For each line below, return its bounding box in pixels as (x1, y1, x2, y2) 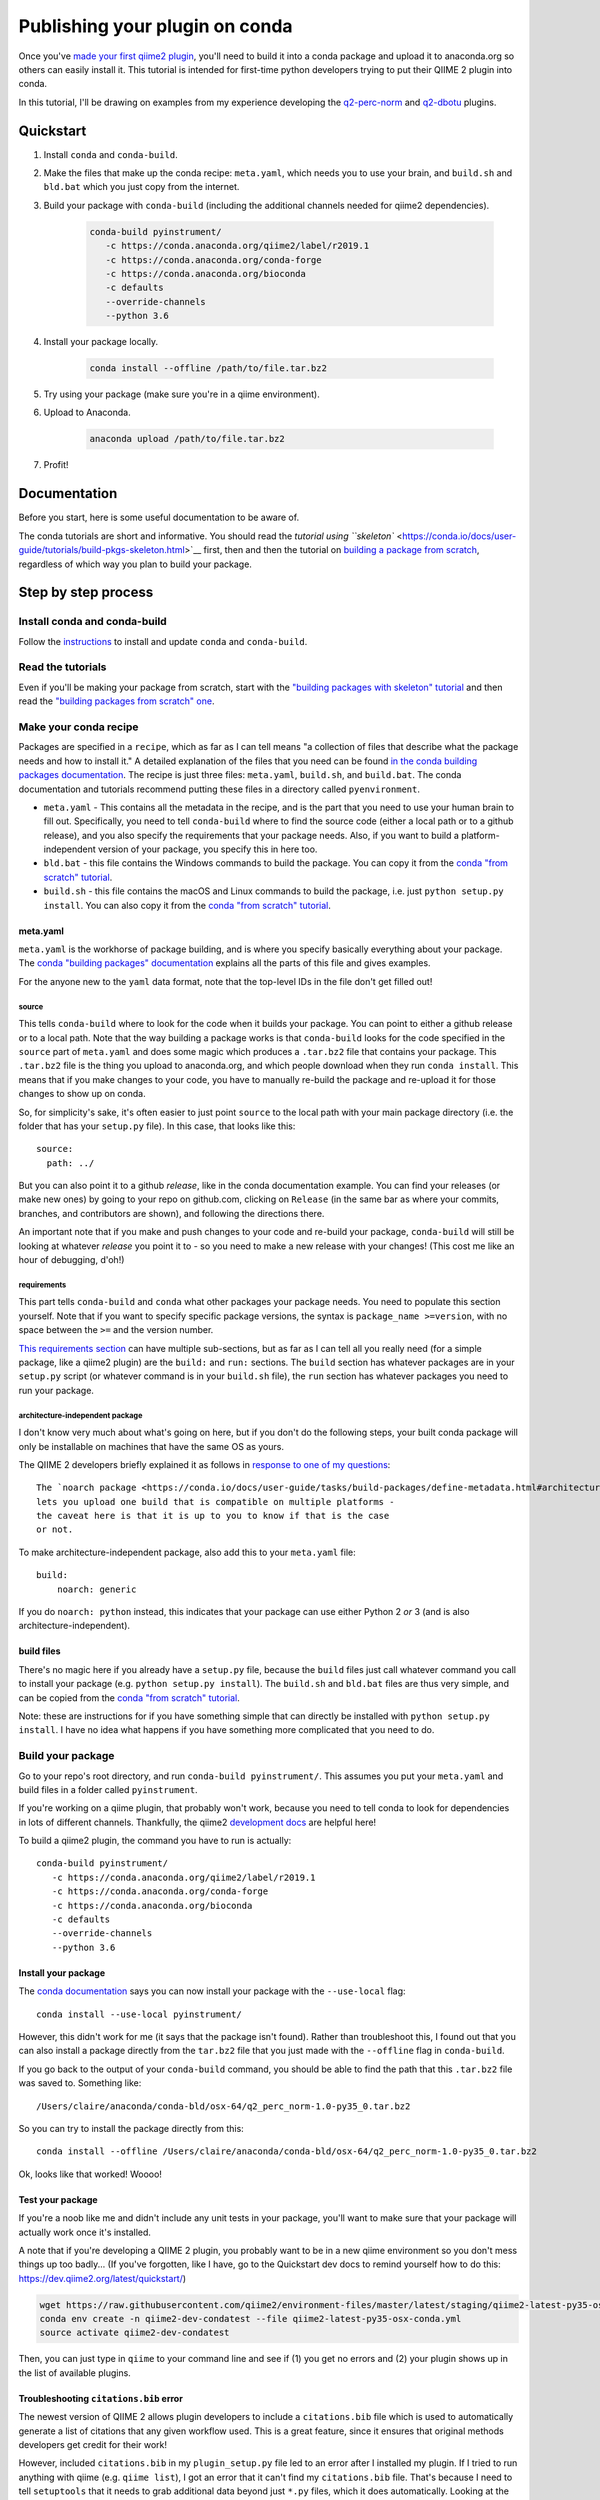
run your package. (18, 1384, 95, 1396)
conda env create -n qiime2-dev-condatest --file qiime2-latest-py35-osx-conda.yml (39, 2313, 462, 2325)
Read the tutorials (18, 660, 107, 674)
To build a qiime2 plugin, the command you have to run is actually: (18, 1835, 292, 1847)
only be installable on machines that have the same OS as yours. (18, 1440, 285, 1452)
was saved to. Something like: (18, 2077, 142, 2089)
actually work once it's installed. (18, 2226, 152, 2238)
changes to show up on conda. (18, 1088, 146, 1100)
